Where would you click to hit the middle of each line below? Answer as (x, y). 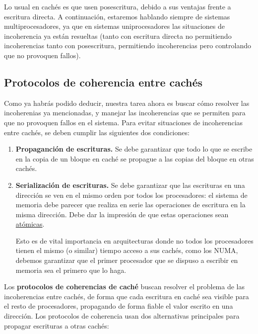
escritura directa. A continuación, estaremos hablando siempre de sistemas (117, 16)
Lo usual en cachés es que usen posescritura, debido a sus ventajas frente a (118, 6)
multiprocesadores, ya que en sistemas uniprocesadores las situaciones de (114, 26)
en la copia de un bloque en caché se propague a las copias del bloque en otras (135, 158)
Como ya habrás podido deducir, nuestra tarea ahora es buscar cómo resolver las (127, 103)
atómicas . (30, 224)
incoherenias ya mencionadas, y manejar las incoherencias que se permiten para (125, 113)
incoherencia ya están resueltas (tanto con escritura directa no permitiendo (118, 36)
